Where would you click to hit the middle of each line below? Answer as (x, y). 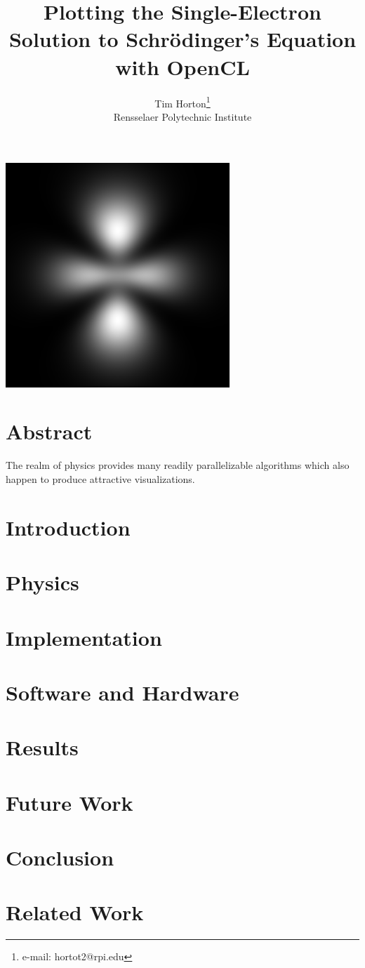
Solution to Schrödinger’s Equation (182, 39)
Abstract (49, 431)
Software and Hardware (122, 692)
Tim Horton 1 (182, 102)
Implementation (84, 637)
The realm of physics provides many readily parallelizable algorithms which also (178, 465)
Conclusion (60, 857)
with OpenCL (182, 66)
